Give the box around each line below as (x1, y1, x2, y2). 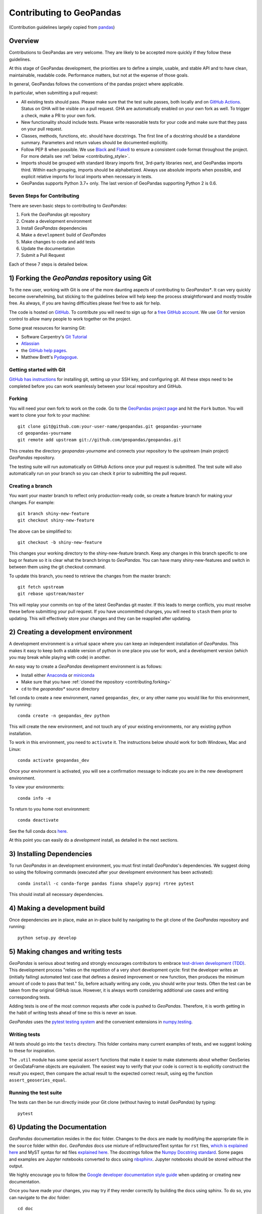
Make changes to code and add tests (21, 238, 96, 245)
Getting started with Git (9, 366, 65, 373)
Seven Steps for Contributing (9, 192, 80, 199)
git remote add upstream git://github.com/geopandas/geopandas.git (17, 437, 181, 443)
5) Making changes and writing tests (9, 947, 122, 956)
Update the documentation (21, 245, 75, 251)
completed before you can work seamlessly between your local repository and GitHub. (9, 383, 182, 389)
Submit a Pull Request (21, 253, 65, 258)
